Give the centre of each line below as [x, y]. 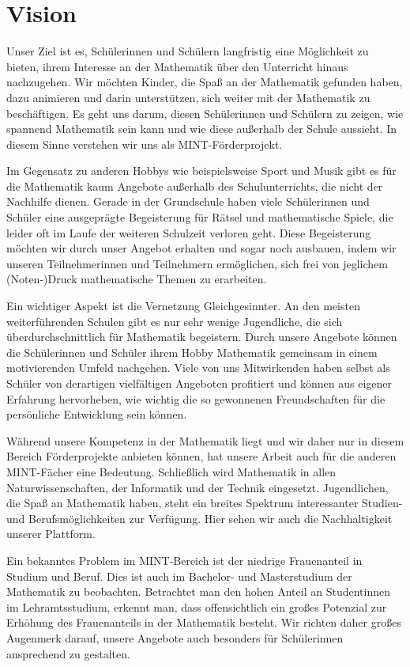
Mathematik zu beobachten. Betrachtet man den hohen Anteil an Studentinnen [198, 591]
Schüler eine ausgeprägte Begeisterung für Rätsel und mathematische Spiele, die [200, 217]
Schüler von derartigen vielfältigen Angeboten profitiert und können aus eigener [199, 383]
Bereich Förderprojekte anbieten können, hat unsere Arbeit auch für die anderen [201, 456]
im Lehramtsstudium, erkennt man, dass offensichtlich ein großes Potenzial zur [197, 606]
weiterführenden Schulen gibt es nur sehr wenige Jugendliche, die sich [175, 321]
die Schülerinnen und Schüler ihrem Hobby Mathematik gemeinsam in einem [192, 352]
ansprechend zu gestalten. [68, 653]
